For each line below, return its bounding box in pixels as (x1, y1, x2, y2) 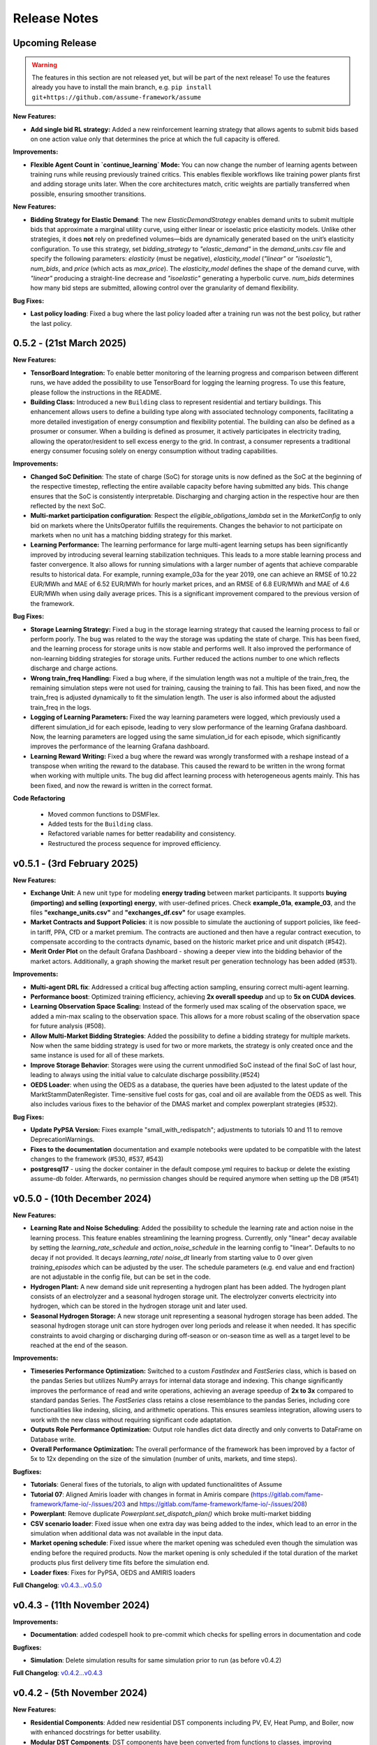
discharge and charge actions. (30, 664, 118, 673)
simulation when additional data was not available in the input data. (30, 1529, 223, 1538)
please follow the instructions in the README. (30, 388, 162, 396)
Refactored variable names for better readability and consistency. (47, 829, 237, 838)
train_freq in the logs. (30, 703, 92, 711)
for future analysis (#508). (30, 1022, 106, 1030)
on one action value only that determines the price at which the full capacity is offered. (30, 135, 281, 143)
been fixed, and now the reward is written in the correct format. (30, 781, 213, 789)
